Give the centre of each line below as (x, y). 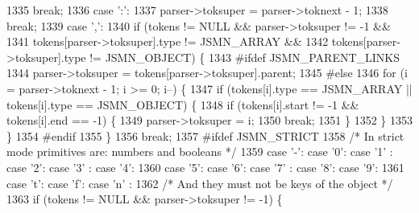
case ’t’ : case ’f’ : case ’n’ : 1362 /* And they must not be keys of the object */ (200, 183)
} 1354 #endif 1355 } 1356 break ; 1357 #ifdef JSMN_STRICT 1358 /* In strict (205, 135)
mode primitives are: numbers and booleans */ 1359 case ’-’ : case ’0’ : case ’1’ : (200, 152)
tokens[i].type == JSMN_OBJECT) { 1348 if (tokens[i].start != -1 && (183, 104)
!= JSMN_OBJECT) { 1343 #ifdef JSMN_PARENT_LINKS (245, 57)
